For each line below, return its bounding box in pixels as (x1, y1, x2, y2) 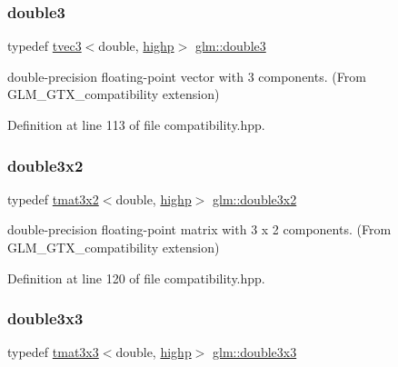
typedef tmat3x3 (7, 342, 99, 362)
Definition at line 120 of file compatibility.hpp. (7, 268, 265, 287)
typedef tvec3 (7, 36, 82, 55)
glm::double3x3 (213, 342, 297, 362)
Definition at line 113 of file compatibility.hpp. (7, 115, 265, 134)
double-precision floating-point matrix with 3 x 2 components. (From (7, 220, 392, 239)
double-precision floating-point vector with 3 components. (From (7, 66, 366, 85)
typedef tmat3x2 (7, 189, 99, 208)
